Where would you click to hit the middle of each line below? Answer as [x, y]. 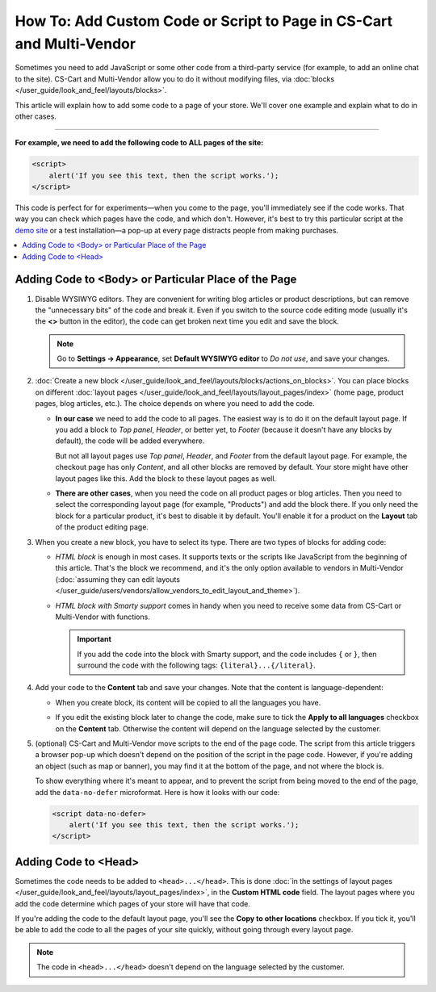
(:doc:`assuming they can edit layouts [118, 579]
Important [94, 639]
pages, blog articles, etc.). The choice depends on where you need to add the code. [175, 404]
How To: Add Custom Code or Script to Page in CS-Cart [204, 21]
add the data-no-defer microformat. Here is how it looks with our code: [157, 792]
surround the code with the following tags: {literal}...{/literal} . [196, 665]
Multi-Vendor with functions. [103, 617]
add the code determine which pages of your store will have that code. [132, 903]
